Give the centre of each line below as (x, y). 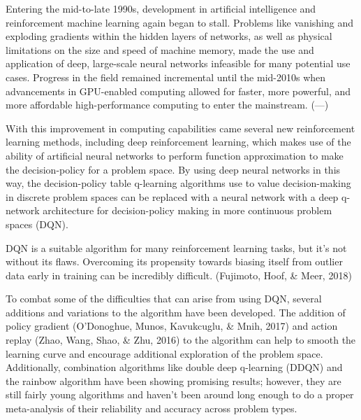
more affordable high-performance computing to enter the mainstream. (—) (167, 105)
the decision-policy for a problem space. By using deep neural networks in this (173, 169)
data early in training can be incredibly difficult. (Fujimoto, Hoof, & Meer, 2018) (179, 275)
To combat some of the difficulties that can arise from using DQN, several (164, 299)
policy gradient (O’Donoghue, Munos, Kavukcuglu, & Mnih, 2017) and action (172, 326)
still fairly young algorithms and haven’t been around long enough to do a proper (180, 394)
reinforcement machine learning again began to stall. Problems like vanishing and (179, 22)
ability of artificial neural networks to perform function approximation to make (175, 155)
